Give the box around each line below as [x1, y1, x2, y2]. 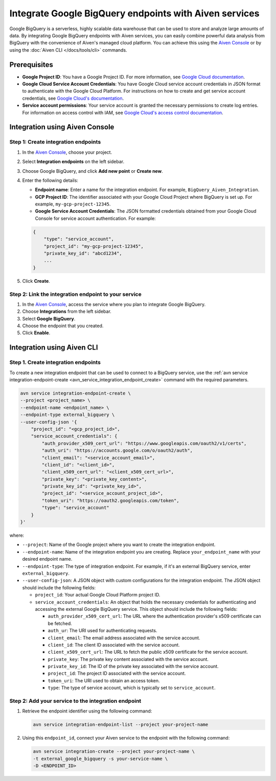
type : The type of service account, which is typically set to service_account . [48, 685, 216, 691]
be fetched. [48, 620, 73, 626]
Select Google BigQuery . [22, 315, 76, 321]
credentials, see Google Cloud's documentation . [22, 95, 124, 101]
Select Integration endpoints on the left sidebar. [22, 158, 125, 165]
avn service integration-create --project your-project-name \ [33, 749, 195, 754]
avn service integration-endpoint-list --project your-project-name [33, 722, 209, 728]
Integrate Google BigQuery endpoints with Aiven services [9, 8, 260, 19]
